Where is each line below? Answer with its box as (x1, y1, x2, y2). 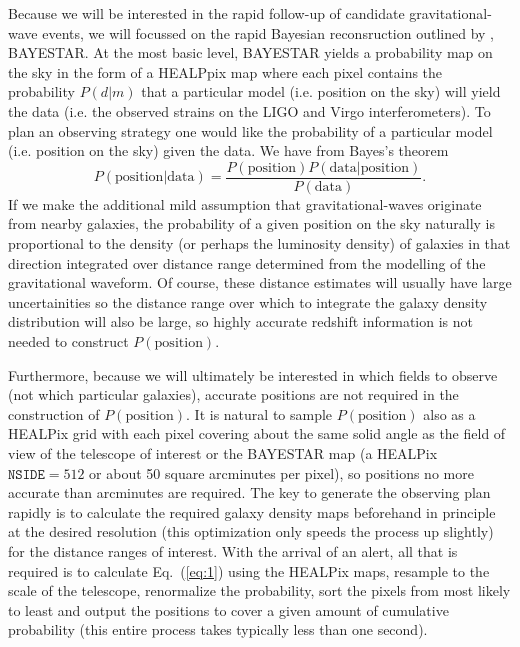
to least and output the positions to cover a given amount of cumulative (8, 599, 449, 620)
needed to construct (8, 330, 129, 351)
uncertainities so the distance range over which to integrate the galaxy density (8, 291, 488, 312)
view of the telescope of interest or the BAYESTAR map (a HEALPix (8, 442, 438, 463)
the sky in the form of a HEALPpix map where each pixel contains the (8, 61, 443, 82)
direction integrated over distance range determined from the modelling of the (8, 252, 486, 273)
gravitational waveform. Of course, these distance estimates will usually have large (8, 272, 512, 293)
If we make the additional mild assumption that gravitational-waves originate (8, 193, 482, 214)
